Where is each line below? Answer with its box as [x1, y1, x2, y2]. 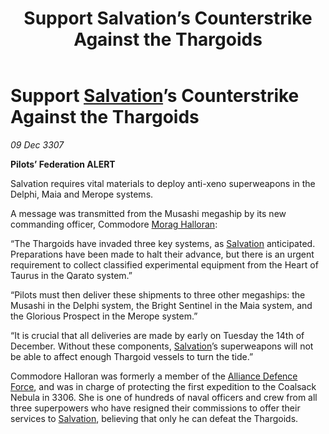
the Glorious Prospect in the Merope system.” [10, 310, 198, 322]
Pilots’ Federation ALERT [10, 158, 116, 170]
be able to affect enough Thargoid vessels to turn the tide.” [10, 350, 254, 362]
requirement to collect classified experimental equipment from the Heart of [10, 258, 319, 271]
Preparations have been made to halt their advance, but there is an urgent [10, 248, 315, 260]
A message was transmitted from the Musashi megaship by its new [10, 207, 287, 219]
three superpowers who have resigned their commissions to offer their [10, 402, 301, 414]
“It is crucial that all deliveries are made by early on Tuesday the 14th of [10, 329, 305, 341]
